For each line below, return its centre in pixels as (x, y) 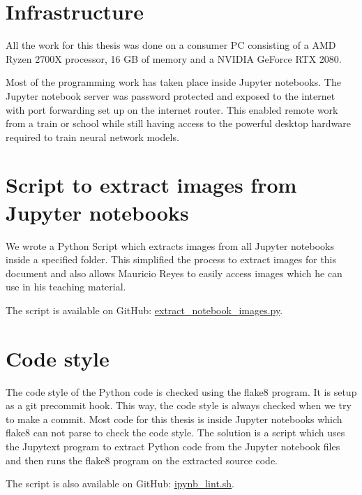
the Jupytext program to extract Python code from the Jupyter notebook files (173, 446)
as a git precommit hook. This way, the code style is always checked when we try (179, 405)
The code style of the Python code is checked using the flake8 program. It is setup (181, 391)
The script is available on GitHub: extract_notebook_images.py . (144, 310)
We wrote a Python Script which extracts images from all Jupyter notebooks (170, 245)
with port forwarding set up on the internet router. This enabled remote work (172, 109)
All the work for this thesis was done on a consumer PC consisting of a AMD (171, 45)
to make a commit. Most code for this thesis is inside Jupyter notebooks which (174, 419)
